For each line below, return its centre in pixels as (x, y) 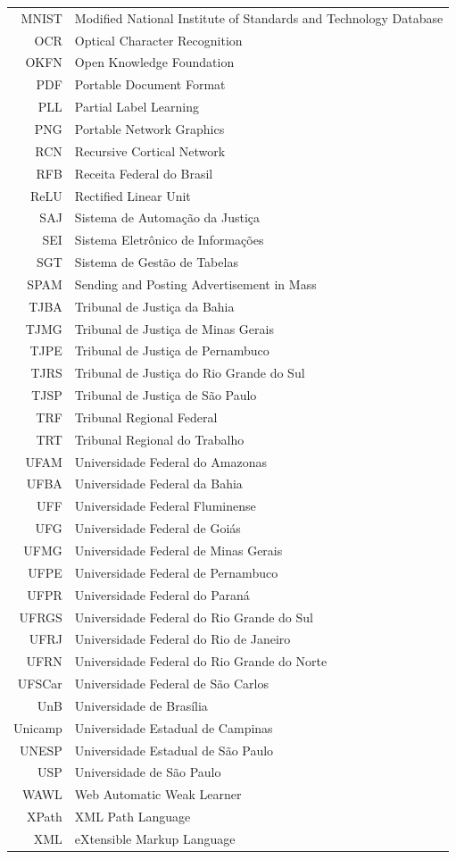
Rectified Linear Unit (133, 195)
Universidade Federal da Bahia (158, 484)
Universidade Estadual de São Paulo (174, 750)
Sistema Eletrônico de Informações (169, 240)
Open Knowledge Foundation (154, 62)
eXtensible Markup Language (155, 838)
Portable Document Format (150, 84)
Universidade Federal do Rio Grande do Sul (194, 617)
